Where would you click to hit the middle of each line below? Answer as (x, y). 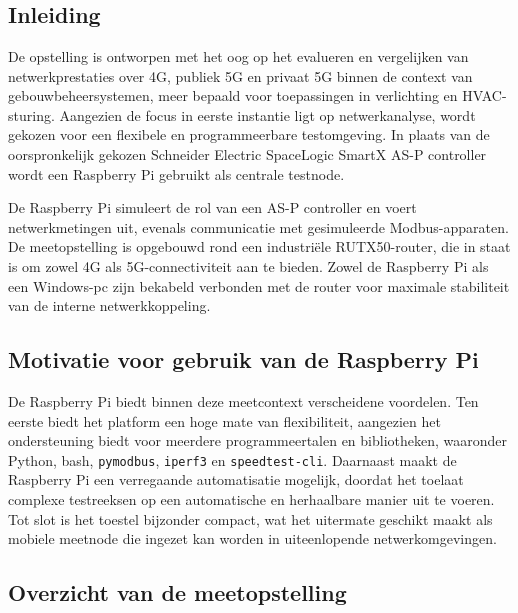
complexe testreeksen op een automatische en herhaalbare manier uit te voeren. (251, 498)
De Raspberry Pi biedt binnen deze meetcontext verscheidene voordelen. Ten (243, 400)
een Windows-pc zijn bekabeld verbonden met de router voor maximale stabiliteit (259, 285)
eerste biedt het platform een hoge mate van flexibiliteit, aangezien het (224, 420)
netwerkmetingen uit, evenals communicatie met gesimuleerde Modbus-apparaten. (258, 226)
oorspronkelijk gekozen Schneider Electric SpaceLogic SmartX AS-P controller (247, 153)
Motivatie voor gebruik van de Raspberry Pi (243, 359)
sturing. (31, 114)
